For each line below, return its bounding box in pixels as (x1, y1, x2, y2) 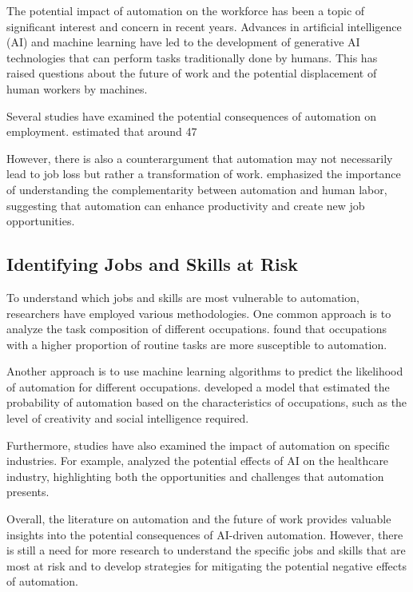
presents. (6, 483, 50, 500)
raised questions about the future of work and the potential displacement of (6, 65, 377, 81)
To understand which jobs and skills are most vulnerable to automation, (6, 288, 359, 305)
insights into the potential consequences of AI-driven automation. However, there (6, 526, 403, 542)
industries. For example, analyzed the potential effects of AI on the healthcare (6, 452, 389, 469)
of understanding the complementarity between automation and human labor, (6, 181, 387, 197)
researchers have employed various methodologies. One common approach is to (6, 304, 391, 321)
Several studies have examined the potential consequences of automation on (6, 107, 377, 124)
